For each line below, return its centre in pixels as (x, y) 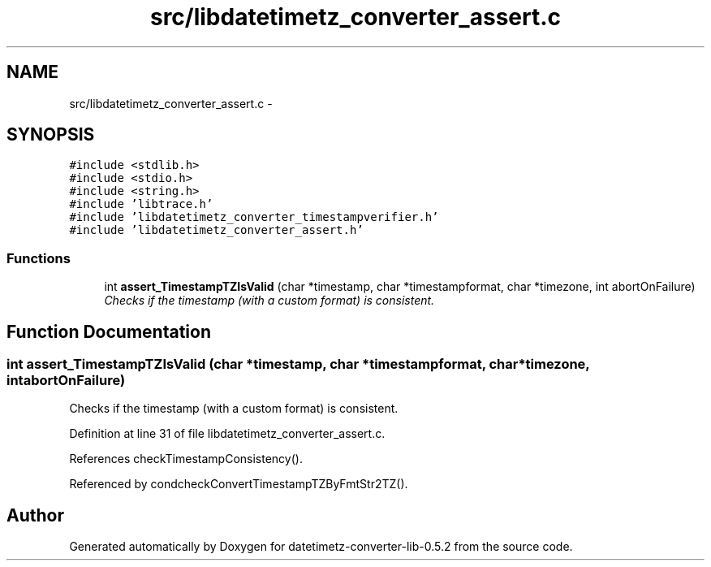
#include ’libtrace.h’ (141, 204)
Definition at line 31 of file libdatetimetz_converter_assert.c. (227, 434)
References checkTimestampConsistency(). (186, 459)
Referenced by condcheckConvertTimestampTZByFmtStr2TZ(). (239, 484)
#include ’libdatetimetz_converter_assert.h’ (216, 230)
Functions (39, 258)
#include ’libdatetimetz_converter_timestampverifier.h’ (254, 217)
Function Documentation (109, 331)
